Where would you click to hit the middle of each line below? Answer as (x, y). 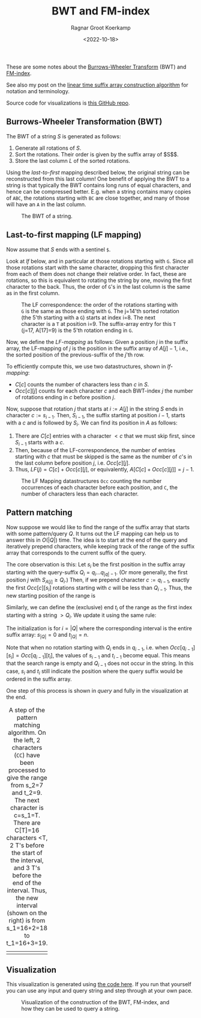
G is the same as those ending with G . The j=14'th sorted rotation (100, 311)
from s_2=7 (27, 785)
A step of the (27, 710)
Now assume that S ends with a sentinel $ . (58, 249)
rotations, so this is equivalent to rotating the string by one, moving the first (99, 280)
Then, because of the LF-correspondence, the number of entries (95, 450)
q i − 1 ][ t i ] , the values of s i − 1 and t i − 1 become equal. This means (111, 656)
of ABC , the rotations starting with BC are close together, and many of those (98, 198)
